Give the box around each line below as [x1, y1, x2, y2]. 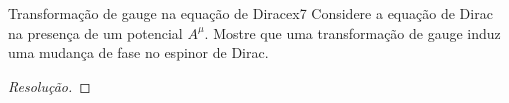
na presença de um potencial [8, 22, 183, 43]
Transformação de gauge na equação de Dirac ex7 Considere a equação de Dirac [8, 3, 493, 23]
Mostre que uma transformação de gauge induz [213, 22, 501, 43]
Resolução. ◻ [8, 75, 91, 96]
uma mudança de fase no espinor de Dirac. [8, 42, 269, 63]
